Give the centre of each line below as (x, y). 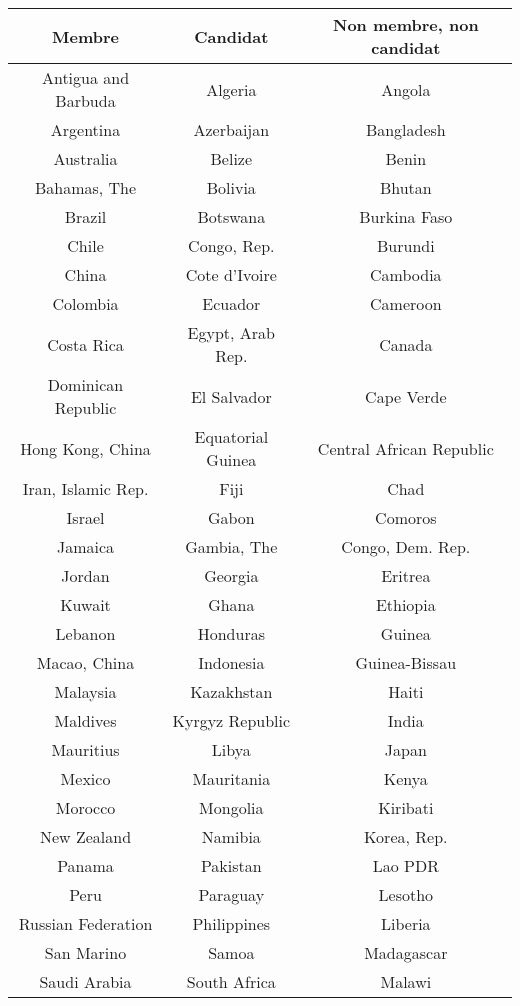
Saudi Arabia (85, 981)
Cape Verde (406, 396)
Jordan (85, 575)
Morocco (85, 807)
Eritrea (406, 575)
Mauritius (85, 749)
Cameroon (406, 303)
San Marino (85, 952)
